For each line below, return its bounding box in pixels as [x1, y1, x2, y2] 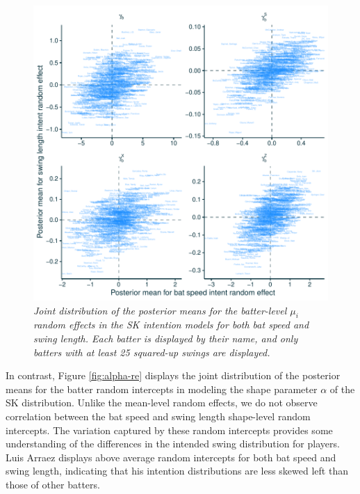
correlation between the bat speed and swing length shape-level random [6, 408, 311, 423]
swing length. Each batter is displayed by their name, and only [33, 330, 298, 345]
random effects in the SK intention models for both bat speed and [33, 317, 309, 332]
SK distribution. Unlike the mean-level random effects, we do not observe [6, 395, 318, 410]
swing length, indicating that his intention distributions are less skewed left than [6, 463, 348, 478]
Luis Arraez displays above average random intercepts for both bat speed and [6, 449, 336, 464]
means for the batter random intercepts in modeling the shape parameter [6, 381, 318, 396]
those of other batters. [6, 477, 100, 491]
